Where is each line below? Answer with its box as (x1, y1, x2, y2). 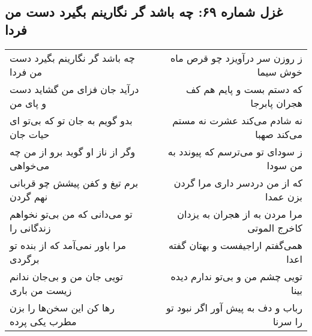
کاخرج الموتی (247, 220, 302, 235)
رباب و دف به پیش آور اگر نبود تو (166, 300, 302, 314)
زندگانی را (10, 220, 51, 235)
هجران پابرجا (250, 95, 302, 110)
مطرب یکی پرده (10, 314, 77, 328)
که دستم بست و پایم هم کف (185, 82, 302, 96)
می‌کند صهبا (255, 127, 302, 141)
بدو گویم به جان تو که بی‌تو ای (10, 113, 133, 127)
